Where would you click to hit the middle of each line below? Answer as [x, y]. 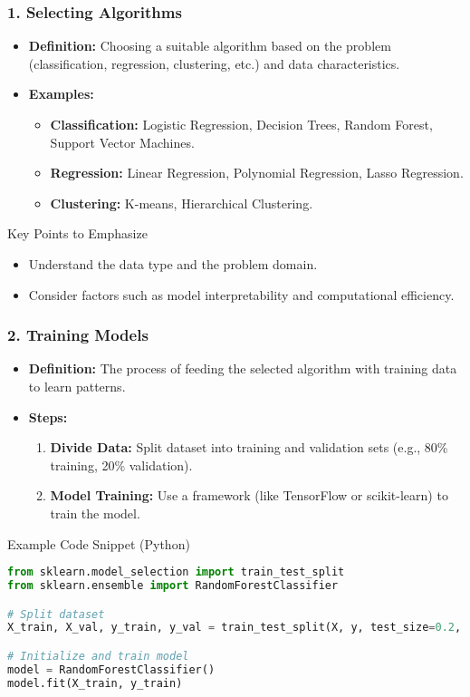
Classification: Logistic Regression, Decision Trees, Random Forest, [241, 124]
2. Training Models [78, 335]
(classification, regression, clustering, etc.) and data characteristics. [214, 63]
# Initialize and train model [98, 656]
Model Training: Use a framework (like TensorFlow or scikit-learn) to [249, 495]
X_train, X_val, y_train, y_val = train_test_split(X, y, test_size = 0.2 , [235, 628]
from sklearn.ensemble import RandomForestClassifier [173, 586]
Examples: [61, 94]
